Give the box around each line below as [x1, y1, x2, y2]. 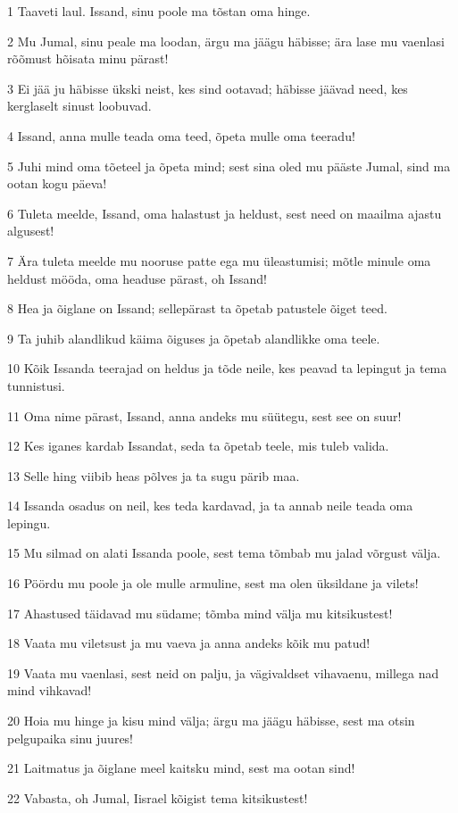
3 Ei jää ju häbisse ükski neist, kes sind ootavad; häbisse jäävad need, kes [7, 79, 408, 97]
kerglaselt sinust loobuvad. [7, 96, 152, 115]
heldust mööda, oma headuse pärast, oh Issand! [7, 269, 267, 287]
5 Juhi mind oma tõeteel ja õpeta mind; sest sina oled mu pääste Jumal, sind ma [7, 156, 451, 175]
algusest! [7, 221, 54, 240]
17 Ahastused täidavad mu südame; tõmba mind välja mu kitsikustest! [7, 603, 393, 622]
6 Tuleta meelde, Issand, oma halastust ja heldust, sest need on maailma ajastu [7, 203, 442, 222]
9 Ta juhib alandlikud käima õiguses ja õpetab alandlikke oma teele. [7, 328, 380, 347]
